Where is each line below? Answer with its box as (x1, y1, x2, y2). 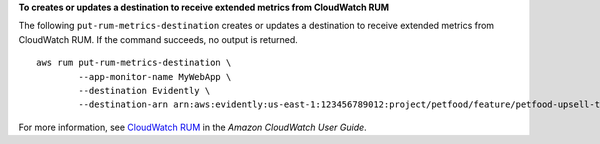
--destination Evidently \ (78, 85, 211, 96)
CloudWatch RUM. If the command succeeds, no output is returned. (18, 33, 299, 45)
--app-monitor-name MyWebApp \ (78, 71, 232, 82)
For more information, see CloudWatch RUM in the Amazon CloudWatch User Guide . (18, 121, 367, 133)
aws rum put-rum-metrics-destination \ (36, 57, 232, 69)
